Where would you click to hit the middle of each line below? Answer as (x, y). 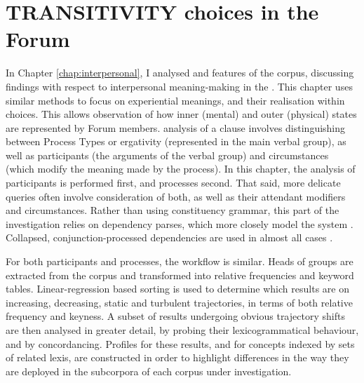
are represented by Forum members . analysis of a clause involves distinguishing (176, 127)
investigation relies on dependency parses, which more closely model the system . (180, 223)
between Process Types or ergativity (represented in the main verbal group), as (176, 141)
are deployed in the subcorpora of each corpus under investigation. (149, 371)
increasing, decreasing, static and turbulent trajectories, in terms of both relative (179, 302)
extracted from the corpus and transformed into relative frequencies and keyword (180, 275)
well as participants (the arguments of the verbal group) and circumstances (167, 155)
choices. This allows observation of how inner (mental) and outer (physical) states (181, 114)
